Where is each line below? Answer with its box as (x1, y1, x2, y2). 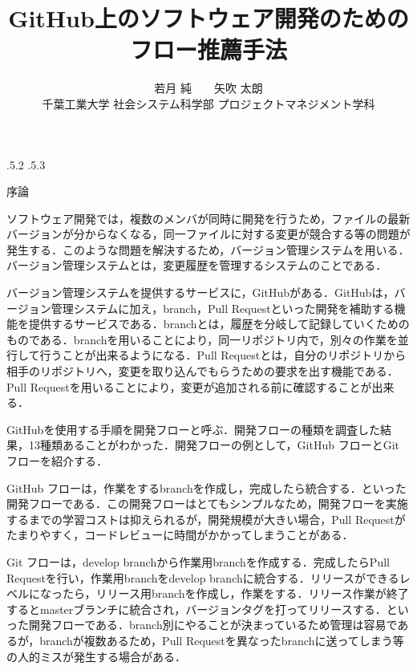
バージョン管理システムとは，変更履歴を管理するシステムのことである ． (6, 257, 387, 274)
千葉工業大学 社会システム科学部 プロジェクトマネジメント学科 (42, 95, 375, 112)
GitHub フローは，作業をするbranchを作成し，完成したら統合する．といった (6, 479, 407, 496)
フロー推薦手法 (129, 33, 287, 66)
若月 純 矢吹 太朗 (154, 79, 263, 96)
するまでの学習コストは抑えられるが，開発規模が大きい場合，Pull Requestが (6, 510, 406, 527)
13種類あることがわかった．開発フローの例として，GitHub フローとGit (28, 437, 399, 453)
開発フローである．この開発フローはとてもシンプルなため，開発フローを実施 (6, 495, 408, 512)
